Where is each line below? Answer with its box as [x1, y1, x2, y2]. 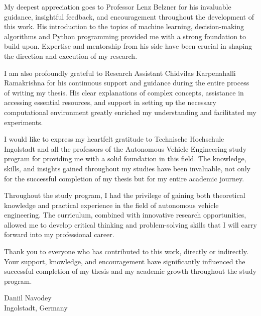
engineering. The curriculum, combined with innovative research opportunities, [4, 209, 246, 220]
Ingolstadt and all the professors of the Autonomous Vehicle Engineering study [4, 143, 247, 154]
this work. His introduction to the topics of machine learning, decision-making [4, 21, 244, 32]
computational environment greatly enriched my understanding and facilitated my [4, 107, 256, 117]
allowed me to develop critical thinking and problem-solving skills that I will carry [4, 219, 257, 230]
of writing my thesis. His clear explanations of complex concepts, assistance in [4, 87, 244, 97]
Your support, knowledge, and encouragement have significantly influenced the [4, 256, 245, 266]
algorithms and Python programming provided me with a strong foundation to [4, 31, 246, 41]
